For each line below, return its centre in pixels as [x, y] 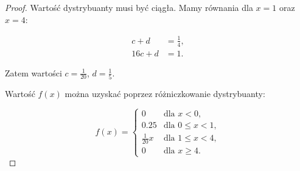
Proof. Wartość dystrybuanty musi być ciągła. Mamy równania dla [129, 7]
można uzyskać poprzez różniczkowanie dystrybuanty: [165, 93]
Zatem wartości [33, 72]
